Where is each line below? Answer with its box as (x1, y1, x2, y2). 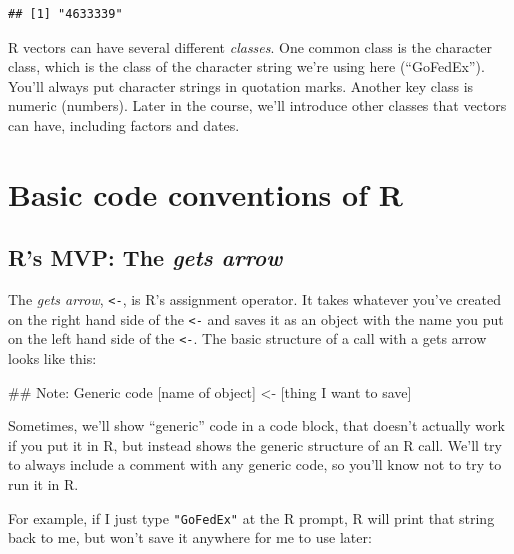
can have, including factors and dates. (8, 114, 240, 135)
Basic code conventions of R (8, 173, 403, 214)
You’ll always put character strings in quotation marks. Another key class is (8, 75, 474, 96)
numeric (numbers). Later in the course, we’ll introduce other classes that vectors (8, 95, 507, 116)
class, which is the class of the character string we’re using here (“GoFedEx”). (8, 56, 485, 77)
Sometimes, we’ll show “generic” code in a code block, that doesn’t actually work (8, 415, 505, 436)
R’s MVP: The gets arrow (8, 242, 283, 273)
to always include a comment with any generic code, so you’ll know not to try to (8, 454, 502, 475)
